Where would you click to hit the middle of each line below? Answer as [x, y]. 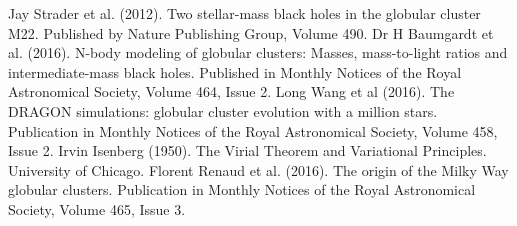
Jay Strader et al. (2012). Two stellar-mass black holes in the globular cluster [244, 13]
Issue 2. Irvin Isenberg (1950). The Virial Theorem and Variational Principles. [247, 150]
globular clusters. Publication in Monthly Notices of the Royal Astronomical [242, 189]
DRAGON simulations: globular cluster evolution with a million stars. [223, 110]
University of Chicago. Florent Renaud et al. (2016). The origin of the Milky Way [258, 169]
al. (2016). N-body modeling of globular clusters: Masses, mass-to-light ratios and [258, 52]
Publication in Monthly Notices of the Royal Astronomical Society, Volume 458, [253, 130]
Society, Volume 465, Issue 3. [97, 208]
